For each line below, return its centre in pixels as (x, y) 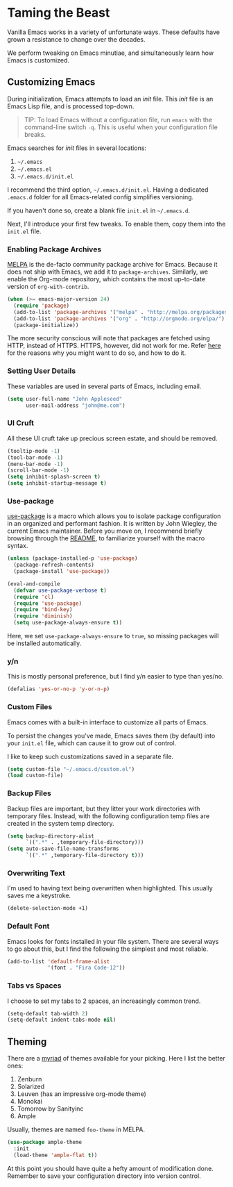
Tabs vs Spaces (34, 986)
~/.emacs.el (34, 169)
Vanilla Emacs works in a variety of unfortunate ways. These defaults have (114, 32)
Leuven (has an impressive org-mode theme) (82, 1094)
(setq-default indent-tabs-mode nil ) (62, 1020)
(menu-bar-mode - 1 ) (35, 464)
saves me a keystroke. (39, 896)
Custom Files (30, 707)
